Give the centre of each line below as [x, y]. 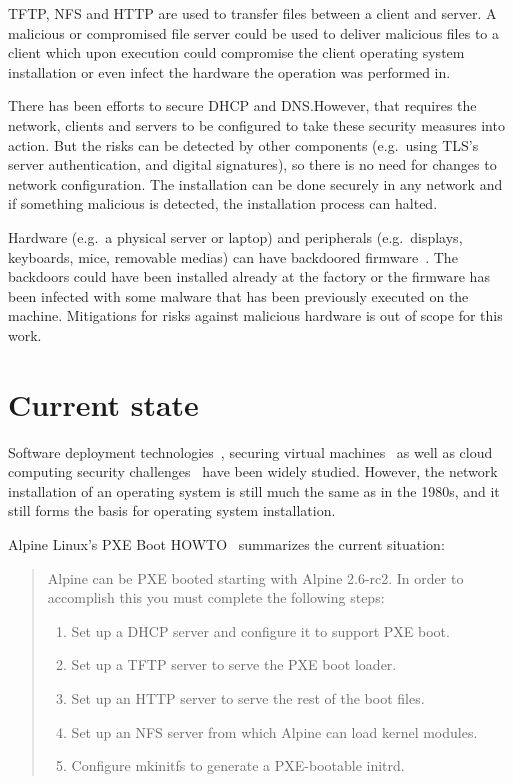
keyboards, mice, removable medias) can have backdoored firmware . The [233, 256]
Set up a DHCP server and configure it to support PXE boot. [260, 630]
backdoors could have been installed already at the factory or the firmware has [249, 276]
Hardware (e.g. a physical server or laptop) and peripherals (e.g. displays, [235, 236]
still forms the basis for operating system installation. [172, 510]
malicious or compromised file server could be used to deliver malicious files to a [253, 32]
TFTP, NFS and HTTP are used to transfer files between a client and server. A [252, 13]
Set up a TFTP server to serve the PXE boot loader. [234, 664]
